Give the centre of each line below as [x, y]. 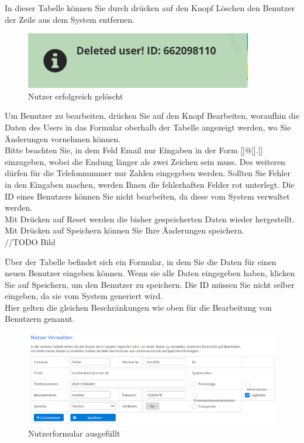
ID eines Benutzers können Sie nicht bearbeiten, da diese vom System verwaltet [147, 196]
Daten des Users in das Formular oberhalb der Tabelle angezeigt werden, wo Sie [148, 127]
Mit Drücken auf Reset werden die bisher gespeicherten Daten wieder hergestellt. [150, 219]
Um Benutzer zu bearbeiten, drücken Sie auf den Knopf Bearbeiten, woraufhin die [152, 116]
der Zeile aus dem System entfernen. [70, 19]
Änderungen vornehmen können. [63, 138]
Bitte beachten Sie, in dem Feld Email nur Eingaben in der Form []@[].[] [134, 150]
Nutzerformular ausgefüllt [74, 433]
